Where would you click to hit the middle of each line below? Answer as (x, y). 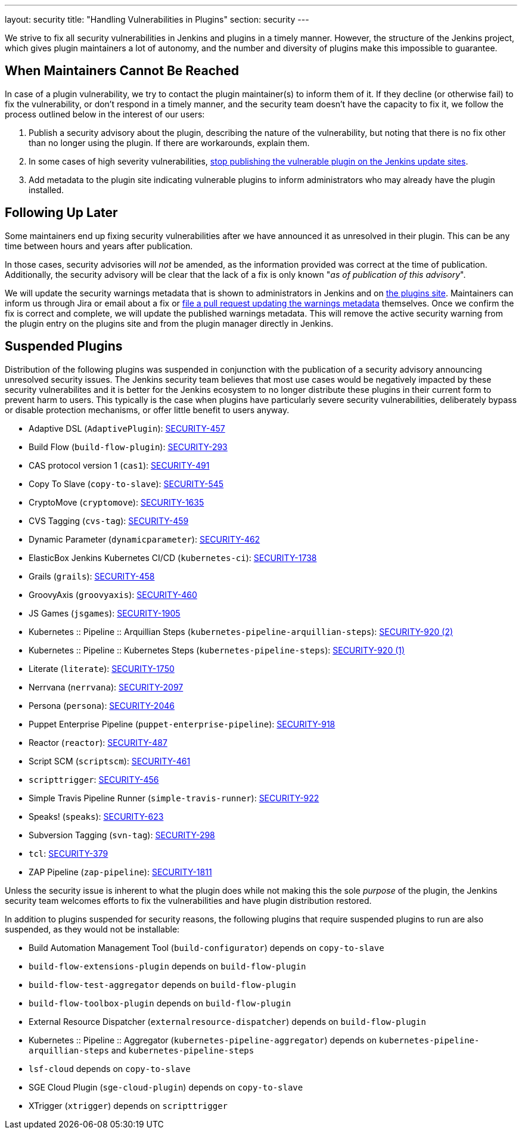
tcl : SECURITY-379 (69, 853)
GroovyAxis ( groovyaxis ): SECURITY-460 (113, 594)
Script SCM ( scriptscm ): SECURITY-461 (110, 761)
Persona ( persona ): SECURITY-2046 (102, 705)
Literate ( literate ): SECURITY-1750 (102, 668)
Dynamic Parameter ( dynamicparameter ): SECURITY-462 (145, 539)
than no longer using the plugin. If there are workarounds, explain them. (169, 142)
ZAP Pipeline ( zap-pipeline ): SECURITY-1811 (120, 872)
